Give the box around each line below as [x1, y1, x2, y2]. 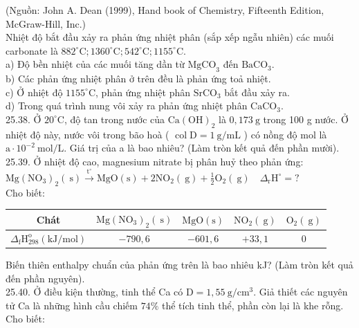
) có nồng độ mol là [243, 127, 327, 141]
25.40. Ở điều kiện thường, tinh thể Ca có [6, 284, 183, 299]
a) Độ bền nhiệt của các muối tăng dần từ [6, 57, 185, 71]
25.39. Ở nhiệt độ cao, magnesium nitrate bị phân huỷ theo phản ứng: [6, 154, 304, 168]
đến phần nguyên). [6, 271, 85, 285]
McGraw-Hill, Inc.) [6, 16, 86, 30]
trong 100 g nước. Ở [263, 111, 349, 126]
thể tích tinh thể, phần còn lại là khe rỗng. [161, 298, 344, 312]
